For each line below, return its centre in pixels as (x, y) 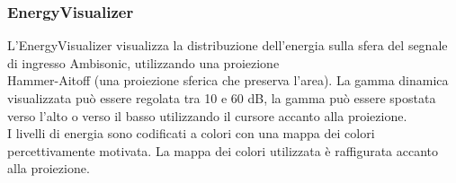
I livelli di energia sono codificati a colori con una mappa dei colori (191, 133)
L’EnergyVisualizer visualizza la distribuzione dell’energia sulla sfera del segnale (228, 45)
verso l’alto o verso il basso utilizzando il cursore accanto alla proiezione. (207, 115)
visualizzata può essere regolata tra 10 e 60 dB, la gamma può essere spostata (222, 98)
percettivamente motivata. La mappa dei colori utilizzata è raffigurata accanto (223, 150)
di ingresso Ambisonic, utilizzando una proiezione (143, 62)
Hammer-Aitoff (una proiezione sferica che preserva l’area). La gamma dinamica (228, 80)
